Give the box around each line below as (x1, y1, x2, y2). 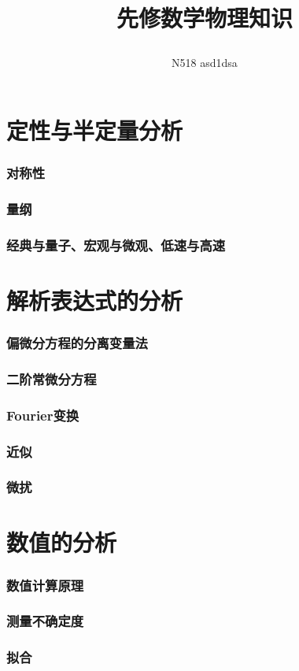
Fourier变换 (6, 405, 79, 424)
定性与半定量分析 (6, 113, 183, 146)
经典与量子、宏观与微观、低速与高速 (6, 235, 226, 254)
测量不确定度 (6, 611, 84, 631)
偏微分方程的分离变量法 (6, 332, 148, 352)
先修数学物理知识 (116, 2, 293, 34)
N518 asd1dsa (172, 54, 238, 71)
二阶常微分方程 (6, 369, 97, 388)
